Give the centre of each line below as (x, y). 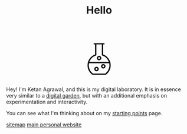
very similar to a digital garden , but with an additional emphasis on (86, 96)
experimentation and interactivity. (47, 102)
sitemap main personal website (44, 125)
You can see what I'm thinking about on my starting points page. (84, 113)
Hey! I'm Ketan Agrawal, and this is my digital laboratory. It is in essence (93, 89)
